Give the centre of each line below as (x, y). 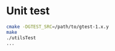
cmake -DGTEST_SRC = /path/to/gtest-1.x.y (58, 27)
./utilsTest (21, 38)
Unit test (28, 11)
